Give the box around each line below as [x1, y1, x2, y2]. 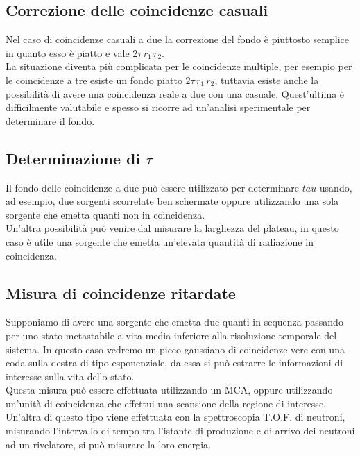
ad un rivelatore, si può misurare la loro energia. [6, 437, 211, 451]
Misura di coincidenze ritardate [6, 282, 236, 303]
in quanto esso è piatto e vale [6, 45, 130, 60]
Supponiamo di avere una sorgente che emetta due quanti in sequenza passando [6, 314, 343, 329]
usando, [319, 180, 352, 194]
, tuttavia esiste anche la [214, 72, 319, 87]
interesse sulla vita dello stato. [6, 369, 135, 383]
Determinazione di [6, 147, 141, 169]
